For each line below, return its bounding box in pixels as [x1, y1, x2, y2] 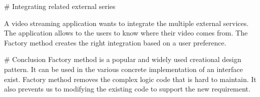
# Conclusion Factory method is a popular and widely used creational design [4, 54, 241, 64]
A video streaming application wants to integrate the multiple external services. [4, 17, 249, 28]
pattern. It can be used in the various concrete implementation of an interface [4, 63, 243, 74]
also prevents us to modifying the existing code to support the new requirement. [4, 83, 250, 94]
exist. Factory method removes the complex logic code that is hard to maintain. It [4, 73, 256, 84]
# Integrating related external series [4, 1, 116, 11]
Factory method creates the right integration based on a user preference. [4, 37, 226, 47]
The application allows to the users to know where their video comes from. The [4, 27, 248, 38]
